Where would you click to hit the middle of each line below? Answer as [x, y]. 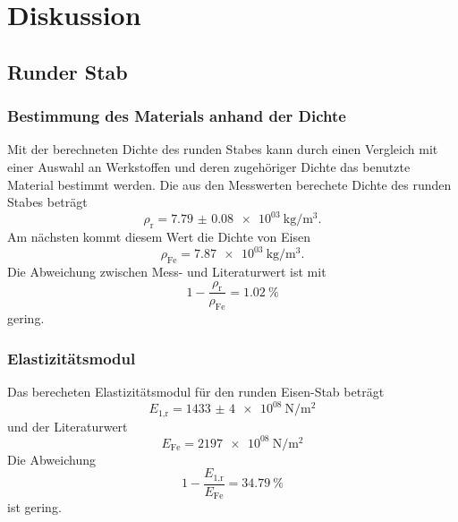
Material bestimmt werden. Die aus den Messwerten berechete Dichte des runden [229, 184]
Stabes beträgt [47, 202]
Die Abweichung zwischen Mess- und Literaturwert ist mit [167, 271]
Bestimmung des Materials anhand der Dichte [177, 116]
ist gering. [34, 507]
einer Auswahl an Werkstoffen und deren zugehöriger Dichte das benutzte [209, 166]
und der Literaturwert [68, 426]
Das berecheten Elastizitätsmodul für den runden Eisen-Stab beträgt [196, 391]
